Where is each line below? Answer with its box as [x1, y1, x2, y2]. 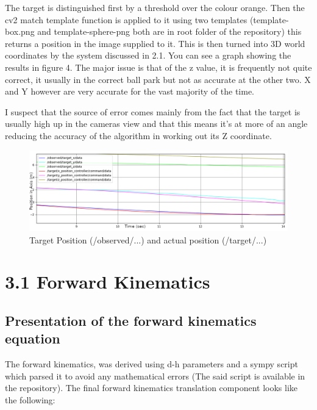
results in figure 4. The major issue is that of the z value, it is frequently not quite [5, 60, 312, 73]
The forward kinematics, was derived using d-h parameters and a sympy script [5, 358, 298, 370]
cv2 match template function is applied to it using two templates [5, 13, 248, 26]
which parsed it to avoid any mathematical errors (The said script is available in [5, 369, 305, 382]
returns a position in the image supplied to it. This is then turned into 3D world [5, 37, 305, 49]
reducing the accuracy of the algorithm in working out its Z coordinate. [5, 129, 272, 142]
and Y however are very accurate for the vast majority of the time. [5, 85, 254, 98]
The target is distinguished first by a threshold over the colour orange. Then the [5, 1, 305, 13]
